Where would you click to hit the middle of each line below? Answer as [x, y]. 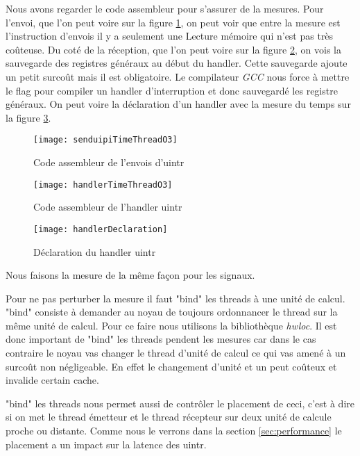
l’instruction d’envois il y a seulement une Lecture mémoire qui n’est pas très [170, 36]
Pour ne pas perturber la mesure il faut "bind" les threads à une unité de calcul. [175, 298]
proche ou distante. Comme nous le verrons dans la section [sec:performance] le [174, 431]
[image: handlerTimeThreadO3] [103, 185]
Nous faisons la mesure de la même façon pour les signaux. [130, 275]
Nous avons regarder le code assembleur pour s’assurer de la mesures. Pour [165, 8]
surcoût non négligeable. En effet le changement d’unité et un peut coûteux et [171, 366]
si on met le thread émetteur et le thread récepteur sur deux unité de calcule [169, 417]
